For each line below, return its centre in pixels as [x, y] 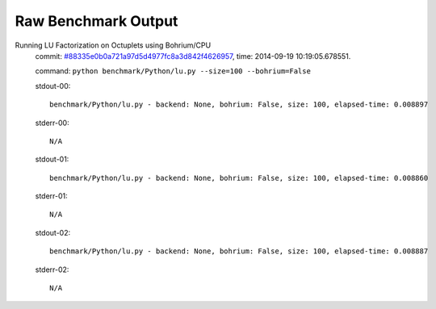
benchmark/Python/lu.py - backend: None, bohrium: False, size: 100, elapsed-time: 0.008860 [239, 178]
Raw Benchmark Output [96, 21]
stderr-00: [52, 123]
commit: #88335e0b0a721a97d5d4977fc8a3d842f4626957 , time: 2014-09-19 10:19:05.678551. [193, 56]
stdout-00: [53, 86]
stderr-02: [52, 269]
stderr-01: [51, 196]
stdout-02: [53, 232]
